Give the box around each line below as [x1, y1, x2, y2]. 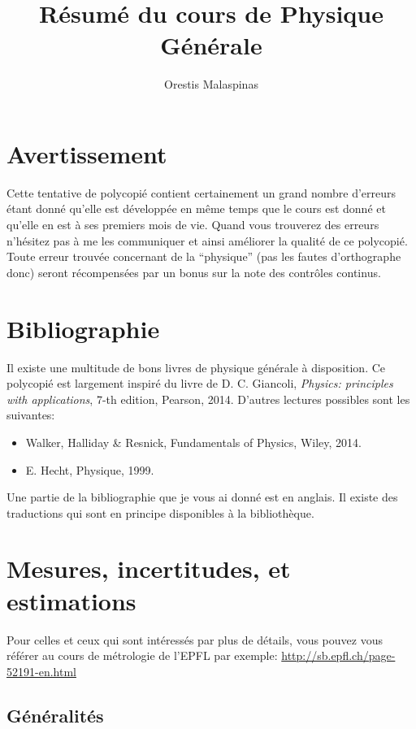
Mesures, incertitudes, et [6, 552, 291, 585]
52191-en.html [6, 662, 76, 679]
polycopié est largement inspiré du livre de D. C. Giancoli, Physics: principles [6, 375, 393, 392]
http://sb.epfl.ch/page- [281, 647, 396, 664]
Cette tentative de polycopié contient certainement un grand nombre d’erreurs [6, 184, 396, 201]
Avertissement [6, 137, 167, 170]
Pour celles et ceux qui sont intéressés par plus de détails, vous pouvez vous [6, 631, 383, 648]
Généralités [6, 702, 104, 727]
